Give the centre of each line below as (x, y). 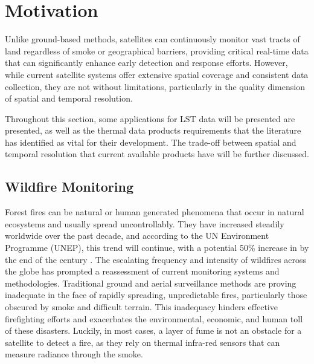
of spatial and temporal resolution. (69, 98)
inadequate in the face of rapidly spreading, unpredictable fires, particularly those (156, 295)
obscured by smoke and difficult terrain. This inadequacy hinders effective (141, 307)
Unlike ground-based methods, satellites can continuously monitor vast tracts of (152, 39)
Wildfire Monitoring (69, 187)
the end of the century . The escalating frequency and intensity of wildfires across (156, 259)
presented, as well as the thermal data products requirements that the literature (153, 130)
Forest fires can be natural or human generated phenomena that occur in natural (155, 212)
